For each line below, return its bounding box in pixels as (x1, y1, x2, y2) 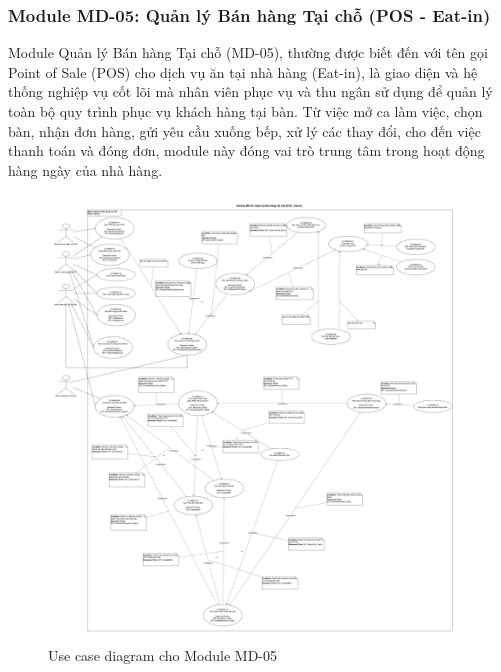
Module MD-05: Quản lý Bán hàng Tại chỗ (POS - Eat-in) (8, 2, 491, 27)
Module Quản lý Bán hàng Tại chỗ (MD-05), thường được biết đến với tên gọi (8, 42, 488, 63)
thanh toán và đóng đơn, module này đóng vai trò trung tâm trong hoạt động (8, 140, 485, 161)
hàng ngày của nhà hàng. (8, 159, 163, 180)
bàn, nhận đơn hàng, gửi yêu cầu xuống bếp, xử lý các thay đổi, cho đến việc (8, 120, 481, 141)
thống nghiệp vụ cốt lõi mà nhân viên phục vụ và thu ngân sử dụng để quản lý (8, 81, 493, 102)
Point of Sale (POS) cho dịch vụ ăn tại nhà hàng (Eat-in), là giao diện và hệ (8, 61, 478, 82)
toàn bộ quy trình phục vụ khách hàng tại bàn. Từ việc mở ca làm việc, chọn (8, 101, 483, 121)
